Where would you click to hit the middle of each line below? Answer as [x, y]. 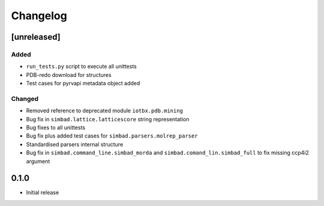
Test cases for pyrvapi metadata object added [83, 83]
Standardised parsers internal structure [75, 144]
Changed [25, 98]
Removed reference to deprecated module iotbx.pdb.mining [104, 111]
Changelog [39, 16]
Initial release [43, 193]
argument [38, 161]
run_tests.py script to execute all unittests [82, 67]
